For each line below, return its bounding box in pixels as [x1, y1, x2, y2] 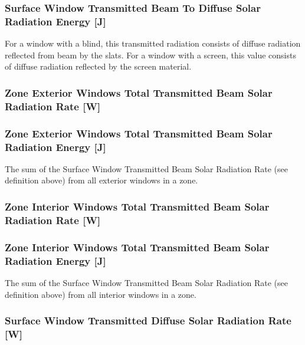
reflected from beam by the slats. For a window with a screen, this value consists [5, 48, 296, 61]
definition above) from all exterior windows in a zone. [5, 174, 198, 186]
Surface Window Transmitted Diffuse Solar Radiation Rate [5, 313, 291, 328]
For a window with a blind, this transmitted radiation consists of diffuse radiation [5, 37, 301, 50]
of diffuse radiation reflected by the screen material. [5, 60, 192, 73]
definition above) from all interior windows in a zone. [5, 288, 196, 300]
